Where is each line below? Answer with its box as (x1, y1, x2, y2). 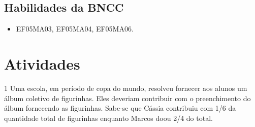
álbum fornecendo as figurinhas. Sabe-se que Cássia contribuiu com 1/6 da (4, 103, 236, 113)
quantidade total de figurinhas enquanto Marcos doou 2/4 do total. (4, 112, 213, 123)
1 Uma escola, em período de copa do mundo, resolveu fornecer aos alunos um (4, 82, 247, 93)
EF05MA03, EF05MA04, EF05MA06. (16, 23, 134, 34)
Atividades (4, 53, 80, 74)
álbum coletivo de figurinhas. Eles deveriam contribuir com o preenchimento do (4, 92, 251, 103)
